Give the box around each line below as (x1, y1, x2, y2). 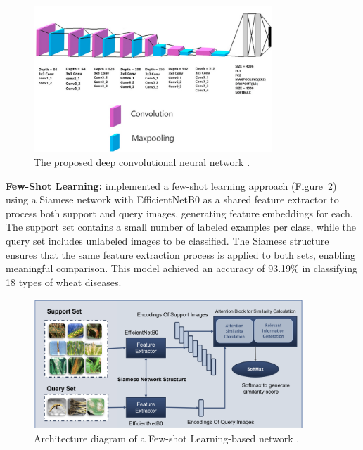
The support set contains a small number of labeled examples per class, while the (6, 219, 357, 234)
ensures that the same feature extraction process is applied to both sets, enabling (6, 247, 355, 262)
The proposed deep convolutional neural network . (34, 154, 250, 169)
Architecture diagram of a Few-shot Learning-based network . (34, 430, 300, 445)
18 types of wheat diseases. (6, 274, 122, 289)
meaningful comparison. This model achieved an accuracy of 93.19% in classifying (6, 261, 358, 276)
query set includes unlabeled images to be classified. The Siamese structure (6, 233, 329, 247)
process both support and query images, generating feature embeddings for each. (6, 205, 353, 220)
